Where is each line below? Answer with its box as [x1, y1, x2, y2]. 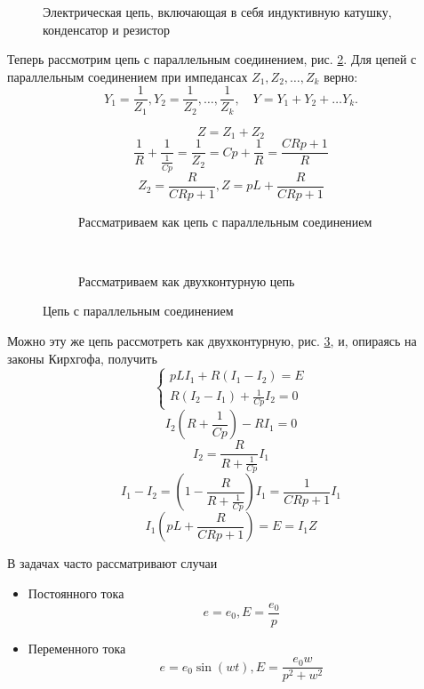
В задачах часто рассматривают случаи [7, 554, 218, 573]
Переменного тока [28, 638, 126, 657]
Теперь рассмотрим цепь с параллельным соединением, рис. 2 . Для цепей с [7, 50, 417, 68]
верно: [324, 67, 358, 85]
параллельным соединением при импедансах [7, 67, 248, 85]
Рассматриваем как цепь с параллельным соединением [78, 212, 372, 230]
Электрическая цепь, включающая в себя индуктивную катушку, [43, 3, 392, 20]
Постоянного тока [28, 583, 124, 602]
